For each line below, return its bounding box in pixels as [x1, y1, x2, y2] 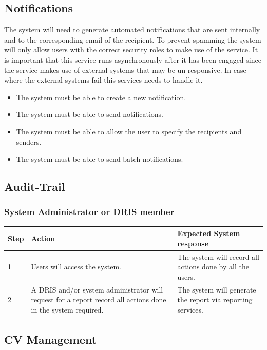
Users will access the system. [31, 261, 121, 272]
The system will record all [177, 251, 259, 262]
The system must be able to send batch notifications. [16, 153, 183, 164]
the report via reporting [177, 294, 253, 305]
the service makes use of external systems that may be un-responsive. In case [4, 64, 246, 75]
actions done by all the [177, 261, 249, 272]
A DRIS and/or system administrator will [31, 284, 163, 295]
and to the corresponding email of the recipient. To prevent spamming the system [4, 34, 261, 45]
